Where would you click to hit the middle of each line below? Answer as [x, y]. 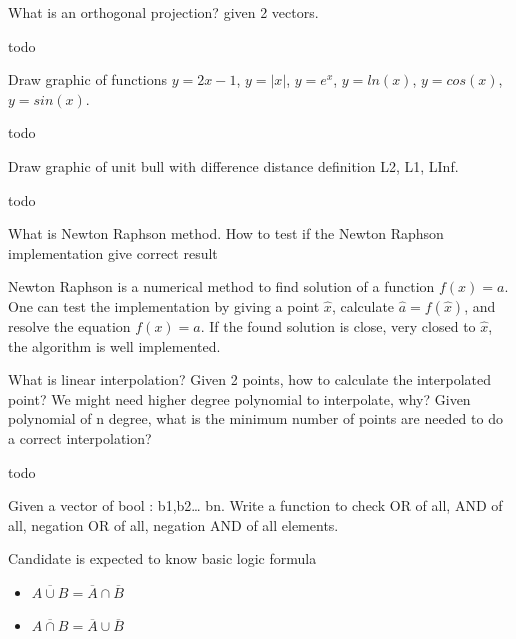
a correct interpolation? [80, 437]
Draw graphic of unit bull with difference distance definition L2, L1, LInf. [233, 165]
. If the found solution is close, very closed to [338, 325]
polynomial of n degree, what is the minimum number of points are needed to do [255, 418]
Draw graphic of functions [88, 79]
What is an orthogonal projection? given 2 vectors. [163, 12]
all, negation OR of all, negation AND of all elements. [173, 524]
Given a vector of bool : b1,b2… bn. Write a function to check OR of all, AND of [255, 505]
